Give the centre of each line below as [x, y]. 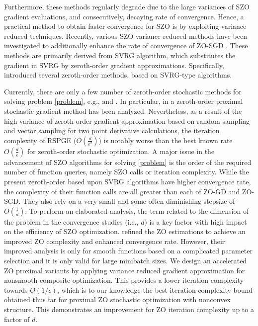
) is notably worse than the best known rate [166, 140]
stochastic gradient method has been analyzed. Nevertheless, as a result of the [123, 111]
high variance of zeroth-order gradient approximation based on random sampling [127, 121]
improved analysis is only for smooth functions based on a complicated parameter [128, 251]
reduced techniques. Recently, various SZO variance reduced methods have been [126, 36]
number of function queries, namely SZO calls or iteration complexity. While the [127, 172]
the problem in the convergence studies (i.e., [71, 221]
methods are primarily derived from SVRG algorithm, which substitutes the [120, 55]
